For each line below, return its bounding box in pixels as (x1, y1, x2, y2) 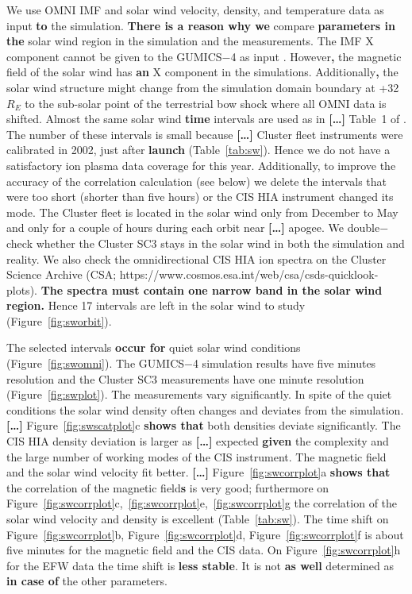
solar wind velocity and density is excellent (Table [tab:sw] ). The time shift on (6, 511, 389, 526)
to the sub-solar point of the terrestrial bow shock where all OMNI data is (25, 94, 387, 111)
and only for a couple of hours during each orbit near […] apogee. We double (6, 219, 380, 236)
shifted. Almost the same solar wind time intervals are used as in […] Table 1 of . (6, 110, 406, 127)
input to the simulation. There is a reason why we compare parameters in (6, 17, 396, 33)
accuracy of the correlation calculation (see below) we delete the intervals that (6, 172, 387, 189)
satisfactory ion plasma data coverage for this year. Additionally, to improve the (6, 156, 396, 173)
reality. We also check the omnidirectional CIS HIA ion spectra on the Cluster (6, 250, 387, 267)
